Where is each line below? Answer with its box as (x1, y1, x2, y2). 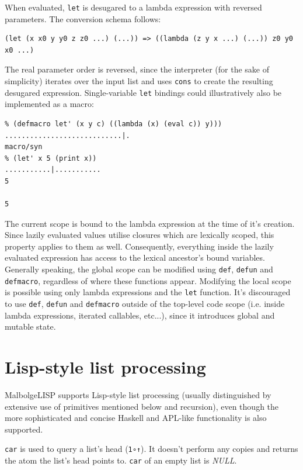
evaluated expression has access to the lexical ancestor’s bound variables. (5, 251, 265, 264)
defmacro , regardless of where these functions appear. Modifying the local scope (5, 274, 291, 286)
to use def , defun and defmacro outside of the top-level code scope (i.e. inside (5, 298, 285, 310)
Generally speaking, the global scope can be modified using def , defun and (5, 263, 273, 275)
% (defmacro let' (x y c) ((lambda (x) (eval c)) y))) (5, 119, 222, 128)
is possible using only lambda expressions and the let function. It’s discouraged (5, 286, 291, 298)
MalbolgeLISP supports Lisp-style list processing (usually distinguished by (5, 389, 271, 400)
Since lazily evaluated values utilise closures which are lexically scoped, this (5, 229, 274, 241)
